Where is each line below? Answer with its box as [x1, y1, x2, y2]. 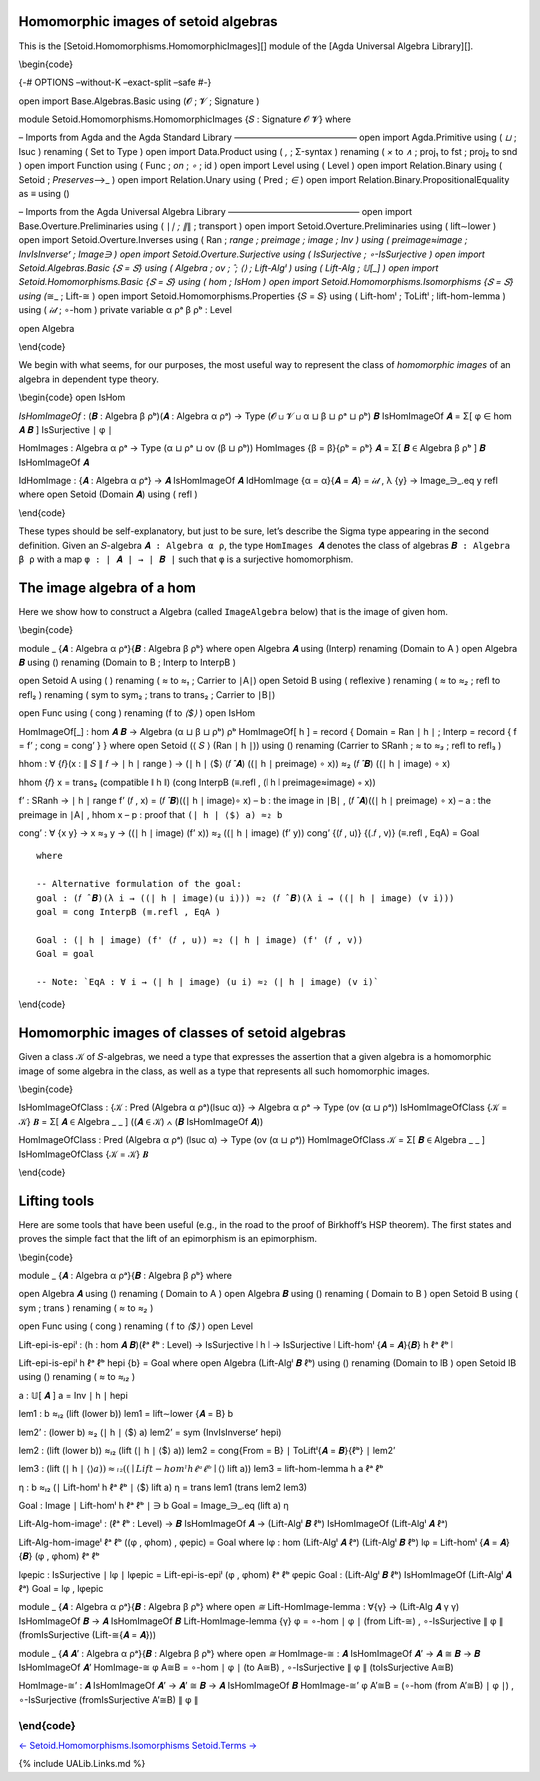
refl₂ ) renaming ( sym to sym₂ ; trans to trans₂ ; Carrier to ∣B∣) [18, 688, 276, 700]
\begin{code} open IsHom [18, 391, 126, 404]
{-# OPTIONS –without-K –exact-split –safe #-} [18, 76, 212, 89]
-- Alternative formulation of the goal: [36, 878, 242, 890]
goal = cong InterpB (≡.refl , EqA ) [36, 906, 222, 917]
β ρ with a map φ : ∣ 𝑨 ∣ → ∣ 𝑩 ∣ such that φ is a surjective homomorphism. [18, 553, 354, 565]
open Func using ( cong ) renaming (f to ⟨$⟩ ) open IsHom [18, 707, 255, 719]
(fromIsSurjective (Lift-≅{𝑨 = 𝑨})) [18, 1629, 157, 1641]
